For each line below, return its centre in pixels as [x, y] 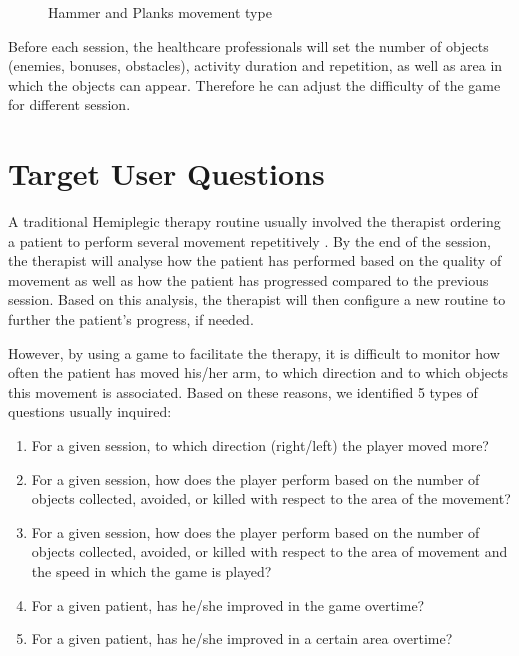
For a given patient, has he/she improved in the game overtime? [228, 604]
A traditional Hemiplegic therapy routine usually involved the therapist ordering [254, 221]
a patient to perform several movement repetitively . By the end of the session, [249, 240]
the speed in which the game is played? [151, 571]
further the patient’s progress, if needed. [131, 319]
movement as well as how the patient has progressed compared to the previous [248, 279]
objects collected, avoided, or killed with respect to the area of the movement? [271, 498]
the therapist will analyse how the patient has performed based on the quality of [255, 260]
